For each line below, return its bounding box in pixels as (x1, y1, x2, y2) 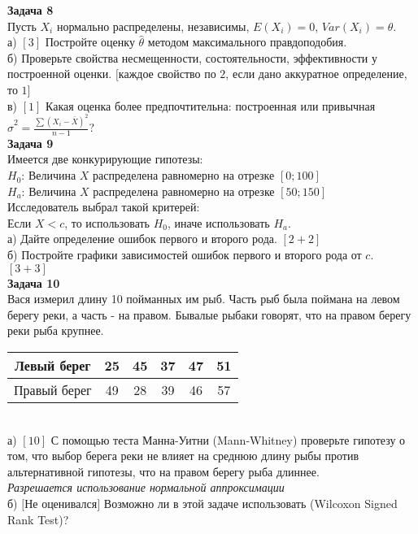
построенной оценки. (7, 65, 112, 82)
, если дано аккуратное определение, (225, 65, 407, 82)
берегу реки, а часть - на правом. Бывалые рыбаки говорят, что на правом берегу (7, 306, 411, 323)
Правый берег (14, 380, 92, 399)
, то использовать (64, 214, 150, 231)
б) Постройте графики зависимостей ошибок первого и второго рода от (7, 246, 362, 263)
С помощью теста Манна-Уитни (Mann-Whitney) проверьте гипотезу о (50, 431, 406, 448)
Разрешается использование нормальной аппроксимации (7, 479, 285, 496)
